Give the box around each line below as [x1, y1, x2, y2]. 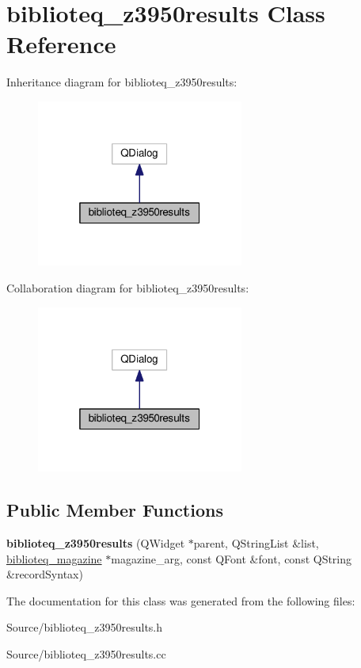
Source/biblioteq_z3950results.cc [6, 645, 166, 662]
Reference [6, 28, 116, 60]
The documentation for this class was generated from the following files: [6, 592, 355, 609]
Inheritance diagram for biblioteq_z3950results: [6, 74, 237, 90]
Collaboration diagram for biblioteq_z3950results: [6, 280, 249, 296]
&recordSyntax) [6, 566, 83, 582]
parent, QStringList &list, [193, 534, 319, 551]
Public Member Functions [6, 498, 223, 522]
